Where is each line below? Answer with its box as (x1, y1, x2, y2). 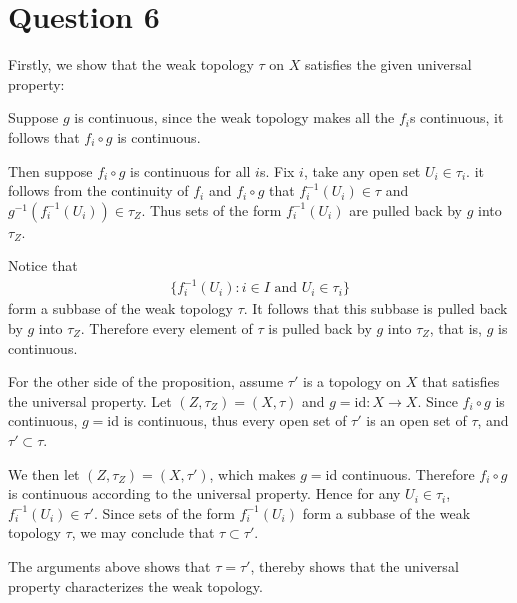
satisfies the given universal (304, 54, 472, 75)
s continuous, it (409, 107, 504, 128)
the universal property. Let (8, 390, 172, 411)
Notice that (8, 255, 78, 276)
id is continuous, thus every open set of (107, 410, 347, 431)
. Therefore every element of (80, 318, 253, 338)
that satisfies (422, 371, 500, 392)
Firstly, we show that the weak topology (8, 54, 254, 75)
